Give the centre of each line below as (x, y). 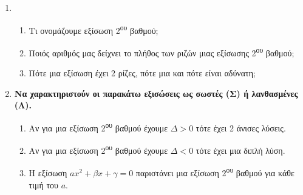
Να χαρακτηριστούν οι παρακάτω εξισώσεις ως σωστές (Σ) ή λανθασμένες (156, 93)
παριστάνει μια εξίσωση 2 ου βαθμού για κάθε (215, 172)
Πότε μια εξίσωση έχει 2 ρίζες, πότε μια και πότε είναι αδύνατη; (142, 73)
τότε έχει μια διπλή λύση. (240, 150)
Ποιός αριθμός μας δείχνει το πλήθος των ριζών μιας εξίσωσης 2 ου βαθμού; (162, 51)
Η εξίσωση (48, 173)
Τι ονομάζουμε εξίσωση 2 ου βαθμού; (94, 29)
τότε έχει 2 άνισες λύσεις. (241, 127)
